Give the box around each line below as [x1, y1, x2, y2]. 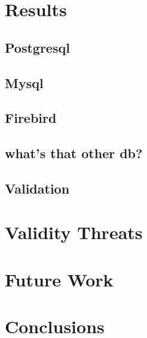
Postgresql [5, 38, 70, 56]
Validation [5, 179, 70, 197]
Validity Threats [5, 220, 143, 245]
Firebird [5, 108, 57, 127]
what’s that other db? [5, 144, 143, 162]
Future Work [5, 267, 114, 291]
